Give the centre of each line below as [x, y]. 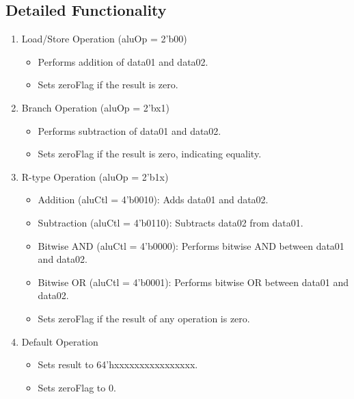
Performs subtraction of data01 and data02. [130, 130]
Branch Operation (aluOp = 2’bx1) [95, 107]
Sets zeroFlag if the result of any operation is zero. [144, 318]
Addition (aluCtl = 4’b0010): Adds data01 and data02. [153, 200]
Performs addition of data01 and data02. [123, 61]
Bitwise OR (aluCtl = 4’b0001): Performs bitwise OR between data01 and [193, 282]
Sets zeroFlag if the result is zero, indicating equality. [150, 154]
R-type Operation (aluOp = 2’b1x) [95, 176]
